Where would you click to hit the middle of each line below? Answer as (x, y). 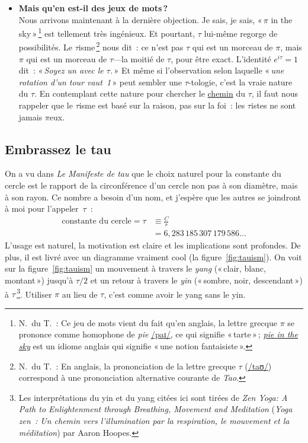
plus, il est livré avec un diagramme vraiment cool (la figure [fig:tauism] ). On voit (153, 256)
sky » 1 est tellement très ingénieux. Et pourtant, (107, 32)
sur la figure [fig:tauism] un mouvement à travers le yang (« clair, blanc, (135, 268)
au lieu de (80, 294)
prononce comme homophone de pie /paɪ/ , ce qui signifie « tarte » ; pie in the (158, 334)
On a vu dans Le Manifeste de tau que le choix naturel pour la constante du (143, 173)
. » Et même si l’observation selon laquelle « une (197, 70)
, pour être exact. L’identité (221, 58)
